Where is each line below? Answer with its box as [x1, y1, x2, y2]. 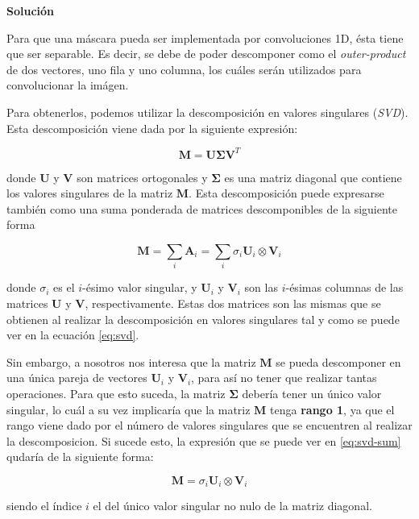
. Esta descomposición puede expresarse [189, 185, 384, 201]
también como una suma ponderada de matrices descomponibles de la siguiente [6, 200, 397, 217]
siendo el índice [6, 497, 82, 514]
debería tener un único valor [242, 384, 382, 401]
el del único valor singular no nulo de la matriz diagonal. [93, 497, 372, 514]
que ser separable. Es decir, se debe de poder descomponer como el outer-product [6, 45, 406, 62]
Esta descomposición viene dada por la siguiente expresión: [6, 119, 298, 136]
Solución [6, 2, 55, 19]
